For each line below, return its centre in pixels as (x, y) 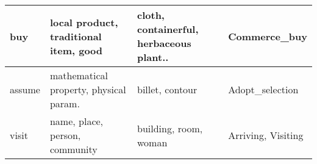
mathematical (79, 75)
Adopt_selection (263, 89)
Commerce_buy (268, 36)
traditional (76, 36)
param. (65, 103)
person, (65, 135)
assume (25, 89)
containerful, (168, 29)
